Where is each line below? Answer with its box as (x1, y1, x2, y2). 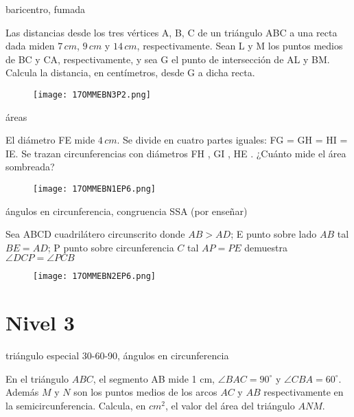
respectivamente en (263, 385, 344, 399)
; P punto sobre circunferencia (47, 240, 174, 254)
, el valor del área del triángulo (165, 398, 295, 412)
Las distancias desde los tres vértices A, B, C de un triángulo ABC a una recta (5, 25, 338, 39)
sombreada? (5, 159, 55, 174)
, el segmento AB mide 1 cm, (93, 371, 215, 385)
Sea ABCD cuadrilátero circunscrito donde (5, 227, 185, 241)
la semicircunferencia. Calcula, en (5, 398, 146, 412)
